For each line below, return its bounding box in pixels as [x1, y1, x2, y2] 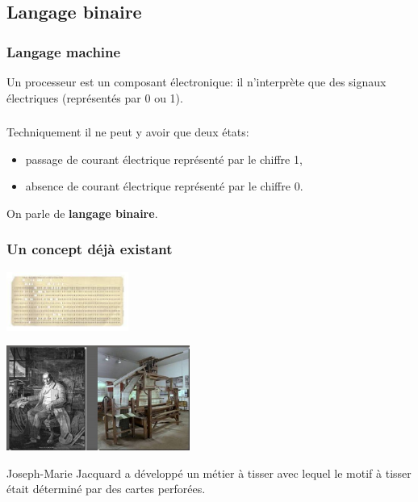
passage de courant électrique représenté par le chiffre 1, [25, 150, 303, 167]
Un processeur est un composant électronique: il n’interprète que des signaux [6, 73, 387, 90]
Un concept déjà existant [6, 239, 173, 259]
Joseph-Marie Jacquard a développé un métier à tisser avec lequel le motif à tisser [6, 464, 412, 481]
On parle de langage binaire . [6, 204, 158, 221]
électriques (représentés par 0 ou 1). [6, 89, 183, 106]
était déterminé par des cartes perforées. [6, 480, 206, 497]
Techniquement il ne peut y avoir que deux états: [6, 123, 249, 140]
